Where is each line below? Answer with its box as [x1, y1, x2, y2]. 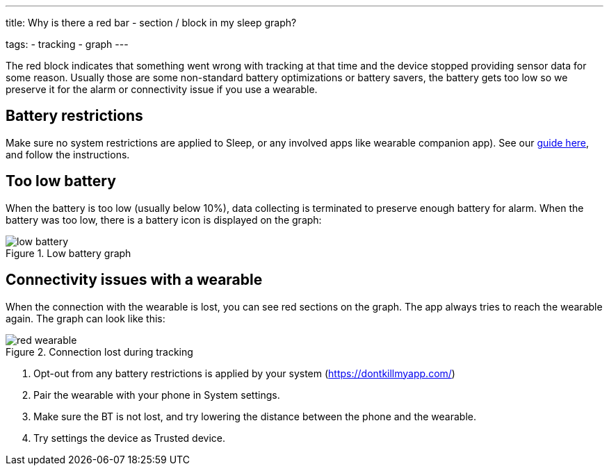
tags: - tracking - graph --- [6, 38, 129, 50]
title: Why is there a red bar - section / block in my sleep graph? [6, 17, 297, 28]
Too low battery [6, 172, 116, 190]
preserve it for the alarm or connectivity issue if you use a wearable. [6, 83, 318, 95]
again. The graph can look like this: [6, 312, 165, 324]
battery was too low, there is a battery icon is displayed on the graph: [6, 213, 322, 226]
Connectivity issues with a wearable [6, 271, 263, 289]
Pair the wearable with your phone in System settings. [33, 388, 280, 401]
